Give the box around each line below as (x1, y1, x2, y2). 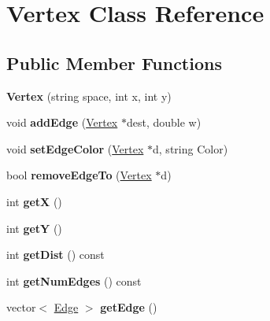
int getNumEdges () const (6, 272, 142, 289)
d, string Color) (153, 140, 228, 157)
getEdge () (100, 299, 157, 315)
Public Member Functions (6, 50, 222, 75)
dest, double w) (126, 114, 202, 131)
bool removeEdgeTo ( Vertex (6, 167, 152, 183)
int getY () (6, 220, 62, 236)
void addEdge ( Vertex (6, 114, 118, 131)
